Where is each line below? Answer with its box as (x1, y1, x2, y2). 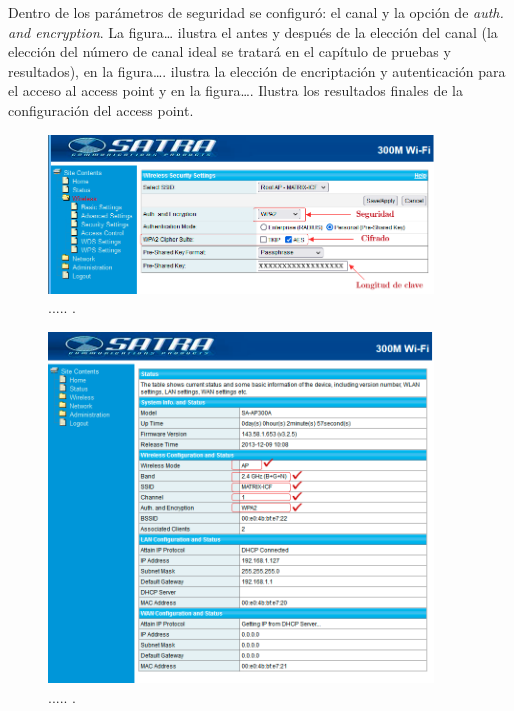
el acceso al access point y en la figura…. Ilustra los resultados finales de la (8, 80, 463, 101)
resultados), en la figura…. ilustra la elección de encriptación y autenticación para (8, 60, 506, 81)
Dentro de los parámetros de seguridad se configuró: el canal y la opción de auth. (8, 2, 504, 22)
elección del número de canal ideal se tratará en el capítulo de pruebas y (8, 41, 451, 62)
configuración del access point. (8, 99, 194, 120)
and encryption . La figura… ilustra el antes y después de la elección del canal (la (8, 21, 498, 42)
